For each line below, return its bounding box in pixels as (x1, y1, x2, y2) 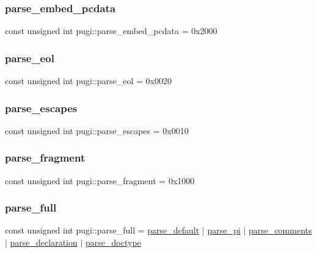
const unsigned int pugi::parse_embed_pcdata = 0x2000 (5, 24, 217, 37)
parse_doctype (86, 236, 141, 249)
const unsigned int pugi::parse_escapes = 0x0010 (5, 124, 189, 137)
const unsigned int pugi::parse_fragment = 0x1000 (5, 174, 195, 187)
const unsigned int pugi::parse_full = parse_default (5, 224, 200, 237)
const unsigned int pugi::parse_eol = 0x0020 (5, 74, 172, 87)
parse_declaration (10, 236, 78, 249)
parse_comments (248, 224, 312, 237)
